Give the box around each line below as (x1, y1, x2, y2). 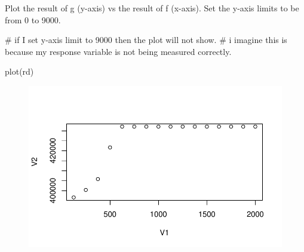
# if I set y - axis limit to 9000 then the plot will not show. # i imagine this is (5, 33, 287, 46)
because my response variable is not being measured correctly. (5, 45, 232, 57)
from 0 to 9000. (5, 13, 61, 26)
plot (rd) (5, 65, 34, 78)
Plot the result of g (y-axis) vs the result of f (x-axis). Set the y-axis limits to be (5, 2, 299, 14)
